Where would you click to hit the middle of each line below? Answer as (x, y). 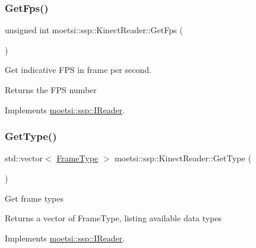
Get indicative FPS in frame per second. (78, 70)
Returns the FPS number (51, 90)
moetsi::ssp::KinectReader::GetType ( (183, 158)
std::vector (24, 158)
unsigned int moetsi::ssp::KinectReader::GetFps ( (94, 30)
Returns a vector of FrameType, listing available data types (113, 218)
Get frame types (34, 198)
